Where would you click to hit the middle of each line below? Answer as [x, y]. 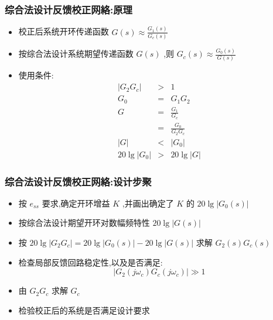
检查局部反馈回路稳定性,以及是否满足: [91, 262]
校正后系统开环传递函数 [64, 31]
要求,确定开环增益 [76, 203]
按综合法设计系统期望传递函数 [76, 54]
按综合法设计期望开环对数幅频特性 [84, 223]
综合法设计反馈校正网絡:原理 [69, 9]
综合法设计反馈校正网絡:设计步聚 [78, 181]
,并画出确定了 [148, 203]
